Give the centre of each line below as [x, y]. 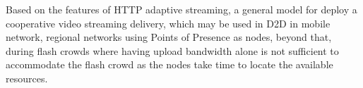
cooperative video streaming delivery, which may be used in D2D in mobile [168, 23]
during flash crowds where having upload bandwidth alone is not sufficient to [172, 50]
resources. [27, 78]
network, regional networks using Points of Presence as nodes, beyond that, [169, 37]
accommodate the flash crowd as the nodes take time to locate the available [169, 64]
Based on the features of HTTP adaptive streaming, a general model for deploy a [181, 9]
